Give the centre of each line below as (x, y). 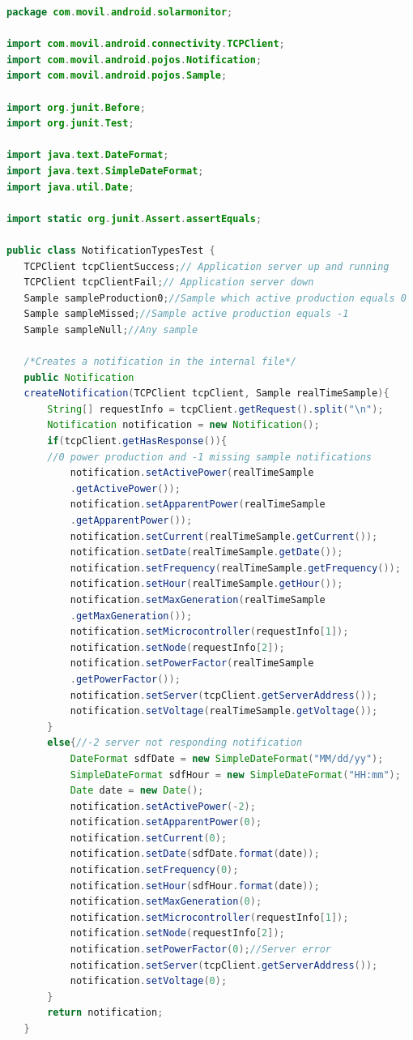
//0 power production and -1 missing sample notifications (210, 457)
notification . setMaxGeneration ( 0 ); (166, 902)
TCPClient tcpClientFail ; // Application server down (169, 282)
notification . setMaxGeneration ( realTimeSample (198, 599)
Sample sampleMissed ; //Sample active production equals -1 (186, 314)
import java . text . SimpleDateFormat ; (105, 171)
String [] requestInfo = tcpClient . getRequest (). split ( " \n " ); (215, 409)
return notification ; (105, 1013)
